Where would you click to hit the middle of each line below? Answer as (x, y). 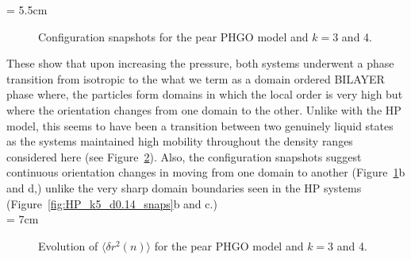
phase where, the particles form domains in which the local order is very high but (205, 94)
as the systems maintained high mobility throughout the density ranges (180, 141)
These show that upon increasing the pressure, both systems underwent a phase (200, 63)
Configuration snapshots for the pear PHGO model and (173, 36)
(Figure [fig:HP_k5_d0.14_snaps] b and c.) (112, 203)
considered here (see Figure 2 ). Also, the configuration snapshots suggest (184, 156)
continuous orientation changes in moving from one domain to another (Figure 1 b (206, 172)
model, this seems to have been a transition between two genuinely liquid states (200, 125)
